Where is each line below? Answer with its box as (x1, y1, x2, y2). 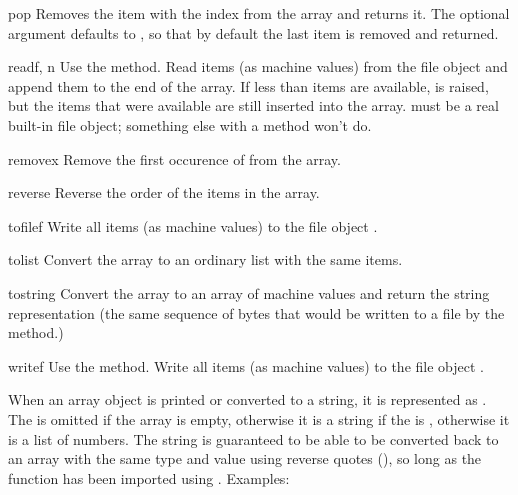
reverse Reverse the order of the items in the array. (8, 182, 320, 203)
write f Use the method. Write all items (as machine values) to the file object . (8, 355, 484, 376)
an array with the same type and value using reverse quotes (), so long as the (8, 448, 482, 469)
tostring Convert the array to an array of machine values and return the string (8, 282, 490, 303)
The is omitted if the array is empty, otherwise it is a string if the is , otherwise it (8, 408, 510, 429)
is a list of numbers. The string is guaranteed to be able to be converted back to (8, 428, 499, 449)
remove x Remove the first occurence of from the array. (8, 148, 341, 169)
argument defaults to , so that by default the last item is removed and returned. (8, 22, 499, 43)
